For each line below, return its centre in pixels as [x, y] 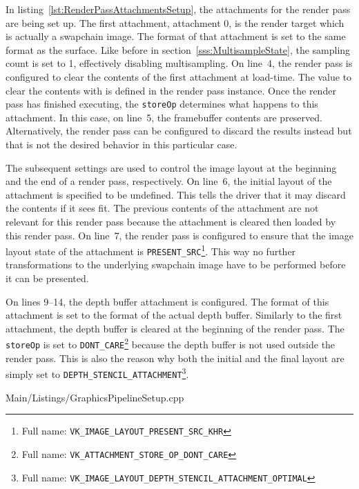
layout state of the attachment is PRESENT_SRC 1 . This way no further [151, 250]
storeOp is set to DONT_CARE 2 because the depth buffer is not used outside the [171, 343]
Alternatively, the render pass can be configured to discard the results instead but [179, 131]
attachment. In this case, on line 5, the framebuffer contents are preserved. [164, 117]
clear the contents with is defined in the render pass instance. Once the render [171, 90]
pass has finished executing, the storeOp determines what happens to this [162, 104]
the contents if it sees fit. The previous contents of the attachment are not [162, 208]
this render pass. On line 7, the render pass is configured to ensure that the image [179, 235]
